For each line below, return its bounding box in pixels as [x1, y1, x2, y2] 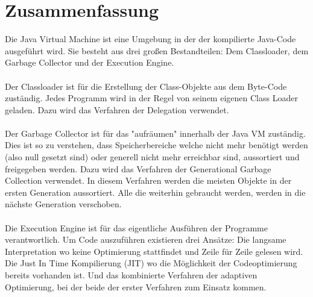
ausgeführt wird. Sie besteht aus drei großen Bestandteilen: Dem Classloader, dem [5, 44, 309, 57]
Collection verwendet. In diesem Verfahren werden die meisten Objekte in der [5, 174, 292, 187]
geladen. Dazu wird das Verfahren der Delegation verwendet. [5, 103, 229, 116]
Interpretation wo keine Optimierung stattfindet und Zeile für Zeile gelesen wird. [5, 245, 303, 257]
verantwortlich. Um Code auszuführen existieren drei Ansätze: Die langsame [5, 233, 286, 246]
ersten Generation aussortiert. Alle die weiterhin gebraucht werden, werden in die [5, 186, 306, 198]
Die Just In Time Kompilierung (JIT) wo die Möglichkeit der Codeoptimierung [5, 257, 297, 269]
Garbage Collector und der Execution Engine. [5, 56, 174, 69]
